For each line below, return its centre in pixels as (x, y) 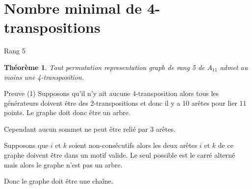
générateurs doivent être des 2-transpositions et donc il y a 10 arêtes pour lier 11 (125, 103)
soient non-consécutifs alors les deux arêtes (133, 145)
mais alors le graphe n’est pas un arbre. (63, 164)
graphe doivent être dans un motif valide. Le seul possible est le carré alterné (120, 155)
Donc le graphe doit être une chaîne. (59, 181)
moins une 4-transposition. (44, 77)
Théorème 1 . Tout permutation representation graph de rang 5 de (104, 67)
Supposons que (26, 145)
